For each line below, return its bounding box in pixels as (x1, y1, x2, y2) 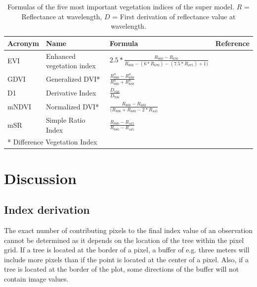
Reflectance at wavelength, (21, 11, 102, 21)
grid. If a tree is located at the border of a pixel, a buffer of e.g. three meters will (4, 244, 250, 255)
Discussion (4, 168, 77, 188)
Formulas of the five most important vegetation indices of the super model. (7, 1, 235, 11)
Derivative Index (45, 88, 96, 98)
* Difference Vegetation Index (7, 137, 97, 147)
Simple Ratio (45, 114, 86, 125)
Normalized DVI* (45, 101, 99, 112)
